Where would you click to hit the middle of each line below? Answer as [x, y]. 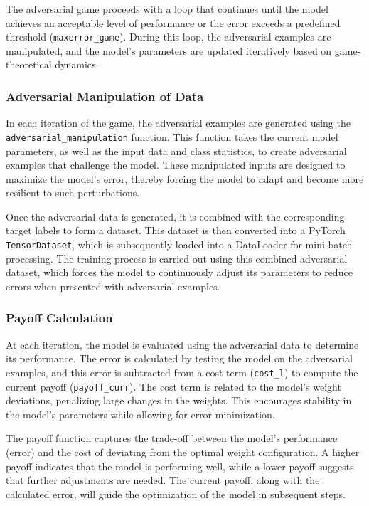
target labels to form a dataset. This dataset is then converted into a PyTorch [176, 230]
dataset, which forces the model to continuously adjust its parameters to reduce [179, 272]
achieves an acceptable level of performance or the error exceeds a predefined [173, 22]
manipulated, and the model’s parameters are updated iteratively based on [169, 50]
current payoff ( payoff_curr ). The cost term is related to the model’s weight [173, 386]
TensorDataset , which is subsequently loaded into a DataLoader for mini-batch [179, 244]
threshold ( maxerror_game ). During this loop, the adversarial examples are [169, 37]
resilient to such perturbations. [73, 193]
